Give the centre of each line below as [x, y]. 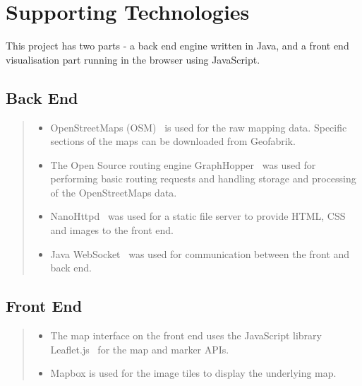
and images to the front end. [112, 230]
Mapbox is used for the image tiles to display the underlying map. [193, 373]
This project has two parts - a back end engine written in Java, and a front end [177, 46]
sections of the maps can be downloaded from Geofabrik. [173, 141]
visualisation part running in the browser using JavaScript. [133, 59]
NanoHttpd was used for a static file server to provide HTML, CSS [198, 216]
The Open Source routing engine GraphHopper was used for [183, 164]
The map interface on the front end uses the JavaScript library [186, 335]
